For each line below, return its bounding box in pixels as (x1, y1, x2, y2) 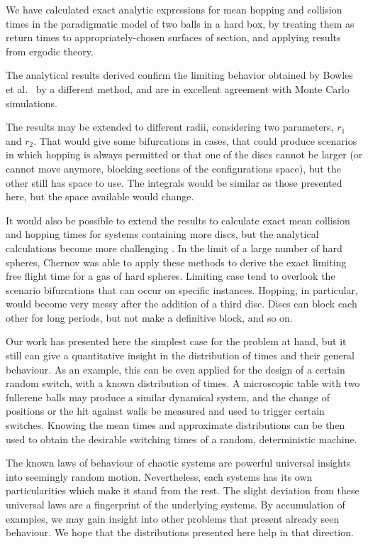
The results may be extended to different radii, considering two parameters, (6, 119, 334, 134)
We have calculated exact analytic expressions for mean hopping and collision (6, 2, 342, 16)
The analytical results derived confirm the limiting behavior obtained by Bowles (6, 67, 353, 82)
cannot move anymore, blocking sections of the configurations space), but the (6, 161, 341, 175)
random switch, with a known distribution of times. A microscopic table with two (6, 376, 360, 391)
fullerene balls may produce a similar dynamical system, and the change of (6, 389, 330, 404)
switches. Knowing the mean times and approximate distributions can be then (6, 418, 345, 433)
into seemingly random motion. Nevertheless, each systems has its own (6, 469, 313, 484)
